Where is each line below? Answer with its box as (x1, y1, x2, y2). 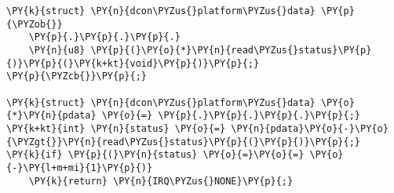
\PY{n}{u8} (28, 44, 86, 56)
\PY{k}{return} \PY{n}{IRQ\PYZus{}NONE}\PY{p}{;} (28, 175, 294, 187)
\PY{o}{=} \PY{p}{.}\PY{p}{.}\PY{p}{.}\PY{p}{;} (101, 110, 361, 122)
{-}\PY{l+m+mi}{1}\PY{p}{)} (6, 162, 153, 173)
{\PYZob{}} (6, 18, 63, 30)
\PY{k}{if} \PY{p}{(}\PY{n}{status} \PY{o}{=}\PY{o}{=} (6, 149, 305, 161)
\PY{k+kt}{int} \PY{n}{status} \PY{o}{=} (6, 122, 226, 134)
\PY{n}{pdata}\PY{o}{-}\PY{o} (231, 122, 389, 134)
